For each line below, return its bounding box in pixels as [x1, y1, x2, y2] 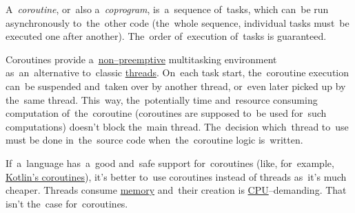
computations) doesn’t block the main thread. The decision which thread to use [6, 119, 349, 133]
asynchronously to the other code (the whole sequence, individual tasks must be [6, 15, 349, 30]
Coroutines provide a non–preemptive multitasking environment [6, 52, 277, 66]
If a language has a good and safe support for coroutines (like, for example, [6, 155, 334, 170]
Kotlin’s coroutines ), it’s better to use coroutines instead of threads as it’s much [6, 169, 347, 183]
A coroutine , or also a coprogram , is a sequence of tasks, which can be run [6, 2, 329, 16]
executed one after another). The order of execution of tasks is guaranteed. [6, 29, 327, 43]
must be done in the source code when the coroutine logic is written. [6, 133, 303, 147]
